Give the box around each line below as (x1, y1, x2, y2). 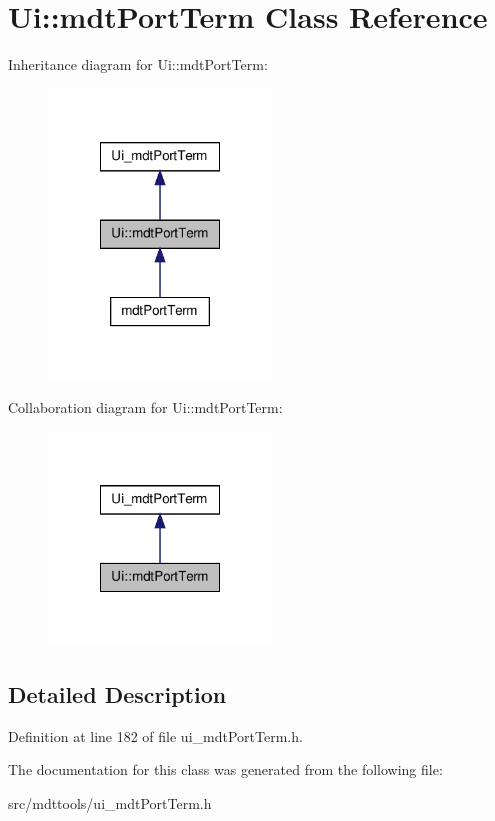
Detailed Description (8, 678, 227, 709)
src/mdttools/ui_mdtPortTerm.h (8, 792, 212, 813)
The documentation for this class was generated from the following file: (8, 759, 443, 780)
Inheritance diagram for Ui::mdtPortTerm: (8, 54, 268, 75)
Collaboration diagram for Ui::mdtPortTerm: (8, 397, 283, 418)
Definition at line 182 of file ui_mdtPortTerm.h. (8, 725, 303, 746)
